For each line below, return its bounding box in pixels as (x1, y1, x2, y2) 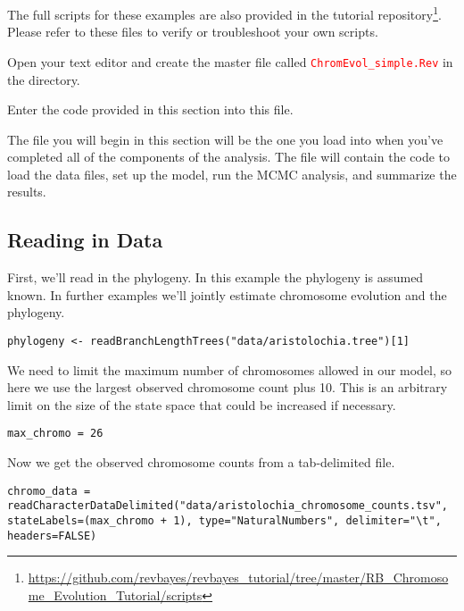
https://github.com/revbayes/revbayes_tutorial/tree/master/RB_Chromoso (28, 568, 449, 587)
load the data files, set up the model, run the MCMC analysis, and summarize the (7, 164, 457, 183)
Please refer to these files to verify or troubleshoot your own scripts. (7, 22, 378, 41)
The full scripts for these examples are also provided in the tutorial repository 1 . (7, 3, 442, 23)
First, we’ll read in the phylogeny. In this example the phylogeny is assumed (7, 268, 424, 287)
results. (7, 182, 46, 201)
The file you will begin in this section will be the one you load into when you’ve (7, 130, 443, 148)
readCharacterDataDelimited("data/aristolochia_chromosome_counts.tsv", (7, 499, 448, 513)
